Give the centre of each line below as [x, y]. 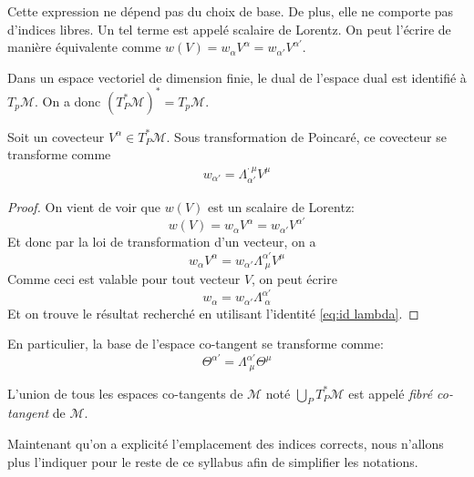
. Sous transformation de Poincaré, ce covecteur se [306, 136]
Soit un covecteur [56, 136]
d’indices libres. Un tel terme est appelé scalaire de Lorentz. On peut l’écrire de [229, 29]
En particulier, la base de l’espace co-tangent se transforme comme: [196, 344]
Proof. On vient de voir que [84, 207]
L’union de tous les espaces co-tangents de [125, 393]
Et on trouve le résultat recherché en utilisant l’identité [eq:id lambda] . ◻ [213, 313]
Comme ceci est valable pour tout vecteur [124, 278]
